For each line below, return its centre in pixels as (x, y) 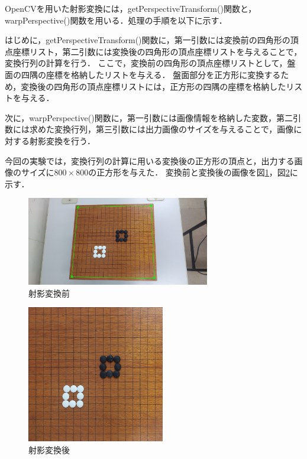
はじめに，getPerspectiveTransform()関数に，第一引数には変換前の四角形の (148, 40)
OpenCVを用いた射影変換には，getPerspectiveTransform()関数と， (131, 8)
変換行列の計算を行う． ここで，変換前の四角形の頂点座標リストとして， (146, 63)
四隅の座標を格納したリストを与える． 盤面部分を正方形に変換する (151, 74)
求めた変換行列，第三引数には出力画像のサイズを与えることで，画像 (161, 129)
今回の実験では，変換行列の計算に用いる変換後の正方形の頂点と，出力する (150, 160)
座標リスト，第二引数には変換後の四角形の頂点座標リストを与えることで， (157, 51)
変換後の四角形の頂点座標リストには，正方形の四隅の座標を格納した (153, 86)
